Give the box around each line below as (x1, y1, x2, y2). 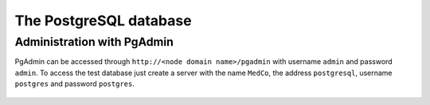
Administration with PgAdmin (14, 35, 174, 49)
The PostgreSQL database (14, 12, 192, 29)
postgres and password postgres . (14, 79, 135, 88)
